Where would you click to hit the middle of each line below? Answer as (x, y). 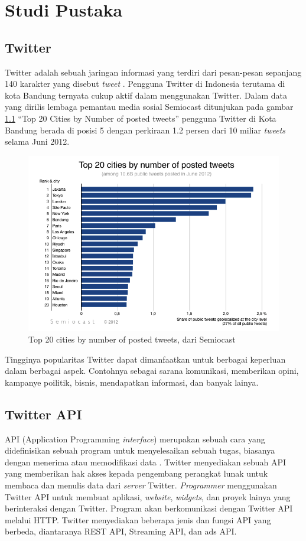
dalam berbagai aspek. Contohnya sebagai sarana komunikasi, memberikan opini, (152, 371)
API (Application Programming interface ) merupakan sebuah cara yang (135, 439)
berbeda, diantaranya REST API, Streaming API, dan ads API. (121, 531)
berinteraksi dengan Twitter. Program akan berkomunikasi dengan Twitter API (149, 508)
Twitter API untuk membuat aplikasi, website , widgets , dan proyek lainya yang (148, 496)
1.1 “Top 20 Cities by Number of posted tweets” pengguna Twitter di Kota (141, 118)
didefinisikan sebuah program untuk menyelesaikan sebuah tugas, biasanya (140, 450)
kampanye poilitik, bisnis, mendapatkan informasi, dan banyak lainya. (132, 382)
